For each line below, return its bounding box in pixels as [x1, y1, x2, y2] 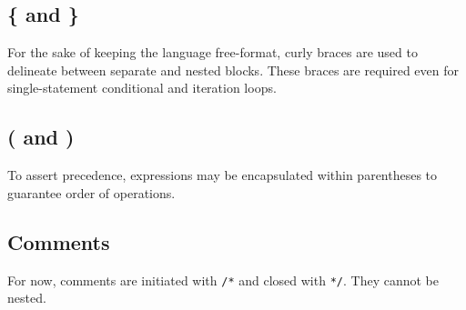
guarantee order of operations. [7, 183, 176, 202]
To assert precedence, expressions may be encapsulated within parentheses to [7, 165, 438, 185]
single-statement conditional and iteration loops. [7, 78, 277, 97]
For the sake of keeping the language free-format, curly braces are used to [7, 43, 418, 62]
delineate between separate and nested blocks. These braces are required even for [7, 60, 460, 79]
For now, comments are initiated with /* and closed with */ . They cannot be [7, 270, 439, 289]
